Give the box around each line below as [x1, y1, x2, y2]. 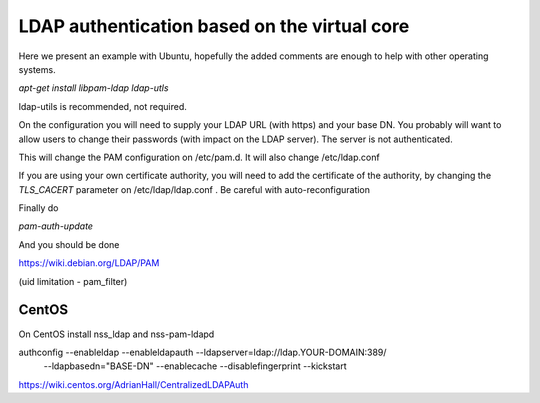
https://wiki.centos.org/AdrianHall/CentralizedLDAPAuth [18, 378, 249, 390]
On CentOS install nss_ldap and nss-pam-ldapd [18, 328, 215, 340]
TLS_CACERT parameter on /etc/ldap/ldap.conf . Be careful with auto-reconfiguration [18, 183, 370, 195]
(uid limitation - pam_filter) [18, 275, 128, 287]
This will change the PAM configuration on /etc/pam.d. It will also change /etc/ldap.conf [18, 151, 380, 163]
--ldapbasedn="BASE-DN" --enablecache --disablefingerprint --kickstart [43, 360, 347, 372]
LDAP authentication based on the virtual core [18, 15, 410, 37]
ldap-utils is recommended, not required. [18, 100, 187, 112]
